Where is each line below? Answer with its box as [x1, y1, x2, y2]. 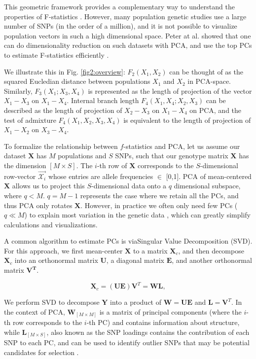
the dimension [4, 160, 46, 170]
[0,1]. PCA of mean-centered [166, 171, 252, 181]
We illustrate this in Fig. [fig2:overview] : [4, 66, 125, 76]
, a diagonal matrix [106, 255, 164, 265]
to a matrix [133, 245, 168, 255]
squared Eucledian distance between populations [4, 76, 150, 86]
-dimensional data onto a [91, 180, 167, 191]
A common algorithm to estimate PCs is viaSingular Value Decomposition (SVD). [4, 236, 253, 246]
